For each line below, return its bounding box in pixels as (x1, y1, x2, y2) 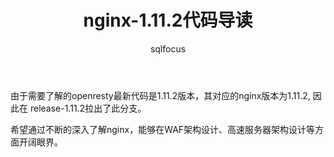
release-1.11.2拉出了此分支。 (29, 102, 147, 114)
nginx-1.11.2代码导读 (83, 9, 253, 32)
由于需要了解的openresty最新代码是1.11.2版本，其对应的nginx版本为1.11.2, (10, 89, 311, 101)
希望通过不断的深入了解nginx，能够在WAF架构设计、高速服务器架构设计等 (10, 123, 316, 135)
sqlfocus (149, 42, 187, 55)
